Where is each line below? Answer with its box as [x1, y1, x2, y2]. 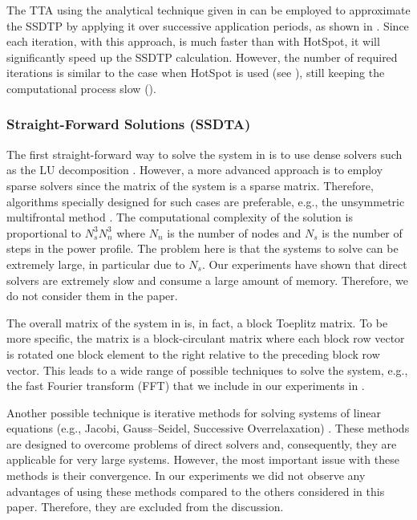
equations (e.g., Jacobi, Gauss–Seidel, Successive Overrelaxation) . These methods [6, 420, 410, 437]
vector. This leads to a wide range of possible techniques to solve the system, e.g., [6, 361, 408, 378]
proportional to [6, 224, 82, 241]
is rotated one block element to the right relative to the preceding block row [6, 345, 380, 362]
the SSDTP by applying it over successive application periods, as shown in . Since [6, 17, 409, 34]
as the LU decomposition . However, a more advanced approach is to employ [6, 161, 383, 178]
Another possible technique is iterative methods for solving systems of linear [6, 404, 382, 420]
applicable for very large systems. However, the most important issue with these [6, 451, 399, 468]
